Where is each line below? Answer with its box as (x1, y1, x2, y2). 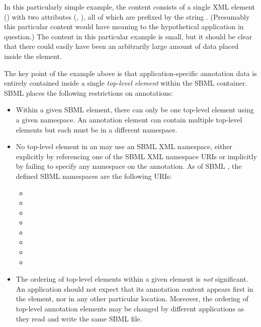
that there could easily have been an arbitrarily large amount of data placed (4, 41, 239, 51)
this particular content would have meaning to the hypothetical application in (4, 21, 244, 32)
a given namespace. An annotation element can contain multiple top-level (16, 114, 242, 124)
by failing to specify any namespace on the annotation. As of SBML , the (16, 161, 242, 171)
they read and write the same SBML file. (16, 313, 142, 323)
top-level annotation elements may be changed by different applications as (16, 303, 244, 314)
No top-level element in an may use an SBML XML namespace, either (16, 141, 232, 152)
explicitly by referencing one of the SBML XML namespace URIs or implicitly (16, 151, 257, 161)
